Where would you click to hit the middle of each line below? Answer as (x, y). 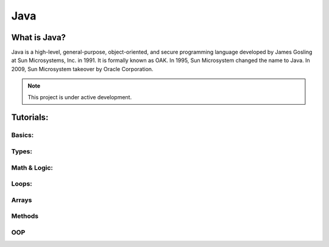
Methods (25, 216)
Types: (22, 151)
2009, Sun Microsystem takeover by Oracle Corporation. (82, 69)
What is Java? (39, 37)
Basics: (23, 135)
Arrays (22, 200)
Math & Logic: (32, 167)
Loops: (22, 184)
